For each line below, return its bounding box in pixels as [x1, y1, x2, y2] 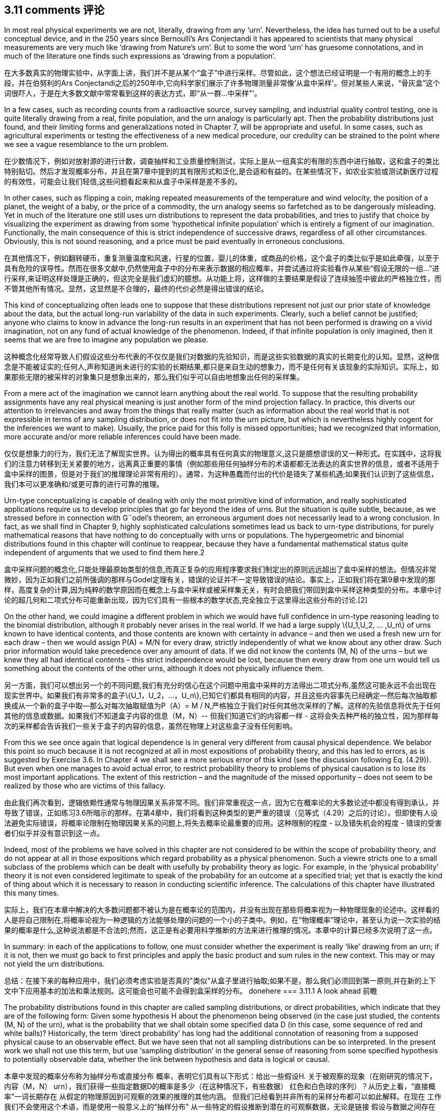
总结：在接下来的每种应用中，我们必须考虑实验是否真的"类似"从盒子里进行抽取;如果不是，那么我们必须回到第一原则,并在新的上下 [4, 976, 436, 985]
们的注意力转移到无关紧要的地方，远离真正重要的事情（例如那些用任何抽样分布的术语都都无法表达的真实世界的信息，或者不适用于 [4, 459, 439, 468]
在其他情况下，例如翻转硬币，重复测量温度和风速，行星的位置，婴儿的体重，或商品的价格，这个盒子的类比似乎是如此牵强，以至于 [4, 254, 439, 263]
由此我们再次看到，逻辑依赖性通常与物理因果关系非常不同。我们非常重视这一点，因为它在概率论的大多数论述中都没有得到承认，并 [4, 798, 439, 807]
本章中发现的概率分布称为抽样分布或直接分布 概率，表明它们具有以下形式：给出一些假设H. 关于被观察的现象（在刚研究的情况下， [4, 1072, 437, 1081]
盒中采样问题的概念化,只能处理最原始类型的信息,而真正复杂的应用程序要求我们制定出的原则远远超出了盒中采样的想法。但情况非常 [4, 565, 437, 574]
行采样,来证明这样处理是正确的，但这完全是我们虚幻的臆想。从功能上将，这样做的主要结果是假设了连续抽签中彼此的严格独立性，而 [4, 274, 442, 283]
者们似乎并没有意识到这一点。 [4, 829, 104, 838]
